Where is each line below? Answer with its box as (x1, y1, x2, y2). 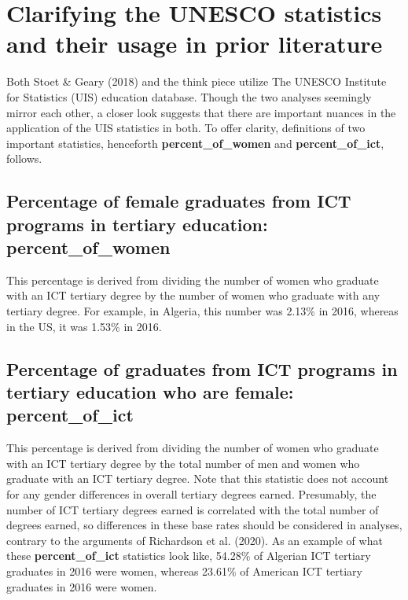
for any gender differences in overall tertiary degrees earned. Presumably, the (6, 486, 377, 502)
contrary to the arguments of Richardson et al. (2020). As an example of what (6, 532, 383, 548)
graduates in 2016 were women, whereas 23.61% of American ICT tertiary (6, 562, 362, 579)
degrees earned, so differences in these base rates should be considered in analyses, (6, 517, 402, 533)
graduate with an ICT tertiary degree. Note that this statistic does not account (6, 470, 389, 487)
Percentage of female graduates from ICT (6, 189, 351, 213)
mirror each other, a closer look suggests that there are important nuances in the (6, 104, 396, 120)
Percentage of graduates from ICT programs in (6, 356, 398, 381)
